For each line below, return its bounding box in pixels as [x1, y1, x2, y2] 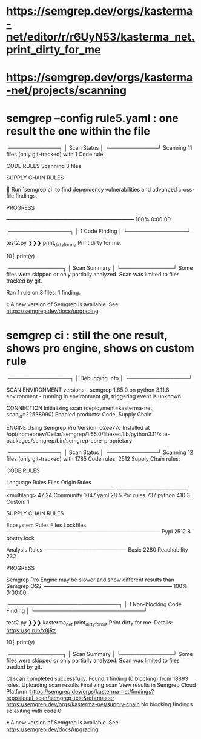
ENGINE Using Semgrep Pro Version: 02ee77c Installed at [6, 424, 150, 431]
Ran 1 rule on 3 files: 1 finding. [6, 289, 81, 296]
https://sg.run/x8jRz [6, 626, 56, 634]
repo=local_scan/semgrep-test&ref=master [6, 694, 114, 701]
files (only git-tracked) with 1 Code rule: [6, 150, 105, 158]
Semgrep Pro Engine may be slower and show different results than [6, 576, 174, 583]
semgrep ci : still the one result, [6, 329, 168, 343]
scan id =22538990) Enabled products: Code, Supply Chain [6, 411, 152, 420]
